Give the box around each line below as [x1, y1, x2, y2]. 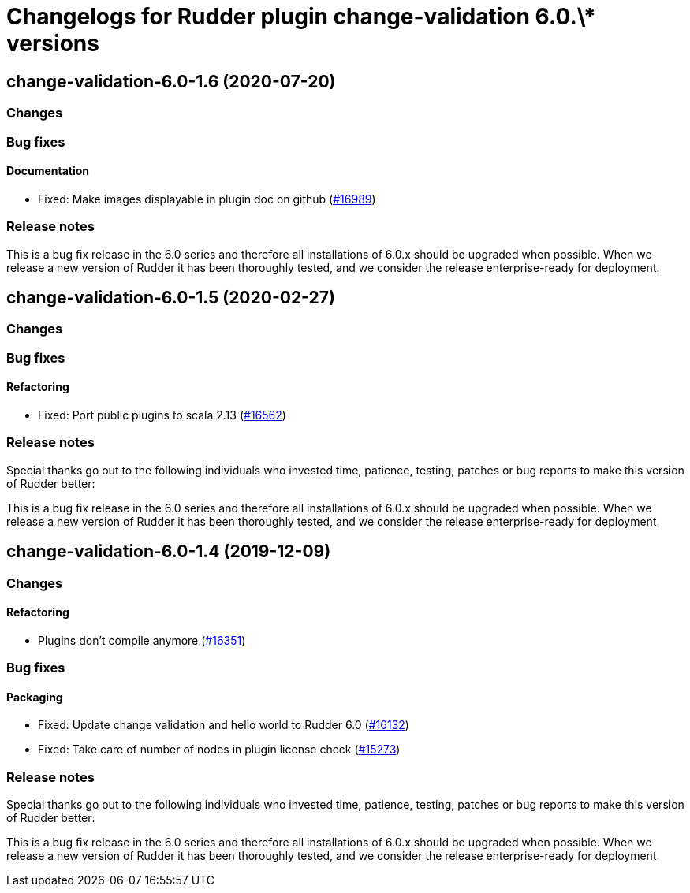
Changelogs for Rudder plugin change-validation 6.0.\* [6, 3, 596, 30]
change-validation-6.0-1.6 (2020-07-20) [6, 71, 336, 91]
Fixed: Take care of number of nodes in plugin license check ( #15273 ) [38, 742, 401, 757]
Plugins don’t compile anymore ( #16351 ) [38, 633, 246, 647]
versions [6, 30, 99, 57]
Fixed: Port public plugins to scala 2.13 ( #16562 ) [38, 407, 286, 422]
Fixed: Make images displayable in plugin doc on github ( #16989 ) [38, 192, 376, 206]
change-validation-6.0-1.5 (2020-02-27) [6, 287, 335, 307]
